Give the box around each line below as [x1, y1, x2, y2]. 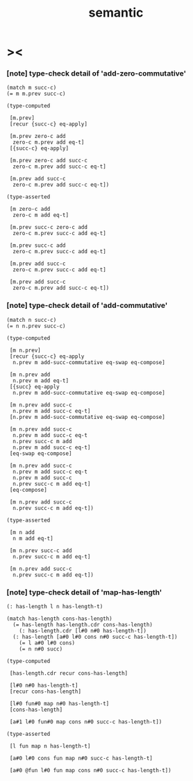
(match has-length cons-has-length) [6, 615, 112, 622]
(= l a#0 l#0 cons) [19, 640, 76, 646]
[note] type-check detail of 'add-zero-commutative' [6, 69, 187, 78]
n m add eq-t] [12, 535, 53, 542]
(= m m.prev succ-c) [6, 90, 67, 98]
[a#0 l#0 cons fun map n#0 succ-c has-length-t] [9, 755, 153, 762]
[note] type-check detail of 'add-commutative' [6, 300, 168, 310]
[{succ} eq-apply [9, 383, 60, 390]
